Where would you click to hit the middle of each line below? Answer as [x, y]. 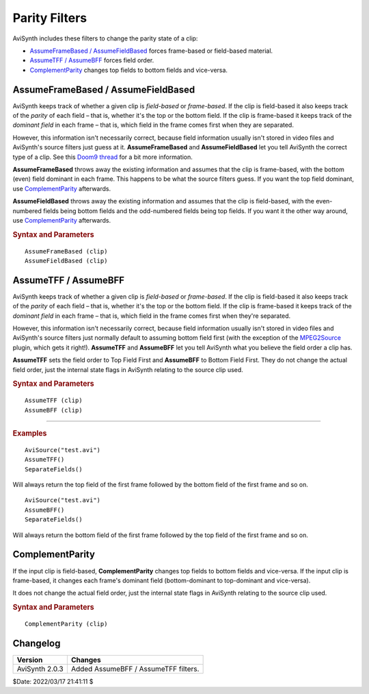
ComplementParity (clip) [66, 624]
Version [30, 660]
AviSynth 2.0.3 [40, 669]
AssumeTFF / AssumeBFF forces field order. [92, 60]
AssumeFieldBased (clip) [66, 261]
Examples [30, 434]
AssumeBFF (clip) [54, 410]
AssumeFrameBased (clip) [66, 251]
